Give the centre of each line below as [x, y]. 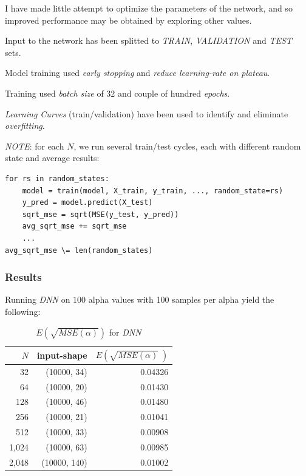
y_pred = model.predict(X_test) [87, 203]
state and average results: [52, 158]
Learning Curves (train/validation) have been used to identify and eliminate [147, 113]
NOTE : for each [35, 146]
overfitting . [25, 126]
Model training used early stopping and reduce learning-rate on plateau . [138, 73]
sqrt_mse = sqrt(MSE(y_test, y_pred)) [100, 214]
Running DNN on [38, 299]
